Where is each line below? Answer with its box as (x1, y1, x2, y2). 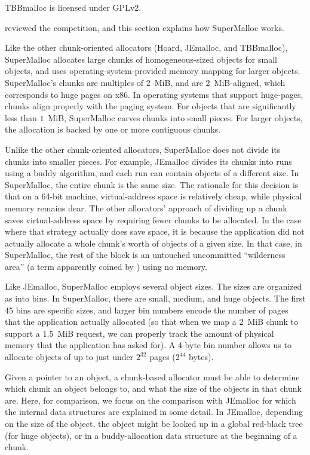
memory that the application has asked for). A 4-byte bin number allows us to (5, 339, 291, 351)
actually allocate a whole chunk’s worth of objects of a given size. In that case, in (5, 236, 302, 249)
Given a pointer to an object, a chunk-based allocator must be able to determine (5, 370, 300, 383)
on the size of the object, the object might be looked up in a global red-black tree (5, 417, 303, 429)
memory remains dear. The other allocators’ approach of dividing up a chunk (5, 201, 287, 214)
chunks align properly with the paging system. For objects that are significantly (5, 100, 296, 112)
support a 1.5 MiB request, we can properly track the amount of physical (5, 327, 274, 339)
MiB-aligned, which (214, 76, 286, 88)
